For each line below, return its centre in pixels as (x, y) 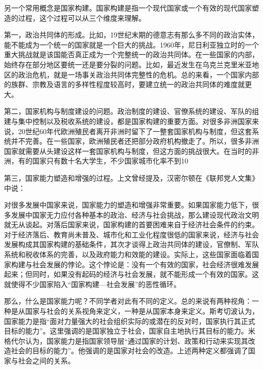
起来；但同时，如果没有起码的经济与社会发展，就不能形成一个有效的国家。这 (131, 274)
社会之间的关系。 (46, 360)
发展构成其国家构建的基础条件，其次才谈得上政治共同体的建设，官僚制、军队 (131, 244)
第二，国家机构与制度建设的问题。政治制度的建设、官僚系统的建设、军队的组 (131, 111)
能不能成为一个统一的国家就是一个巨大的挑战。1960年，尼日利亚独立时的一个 (131, 44)
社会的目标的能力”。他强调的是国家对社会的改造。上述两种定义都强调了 (129, 351)
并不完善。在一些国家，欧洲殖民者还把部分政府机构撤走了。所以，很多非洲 (135, 141)
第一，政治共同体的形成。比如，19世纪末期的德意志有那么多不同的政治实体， (131, 35)
